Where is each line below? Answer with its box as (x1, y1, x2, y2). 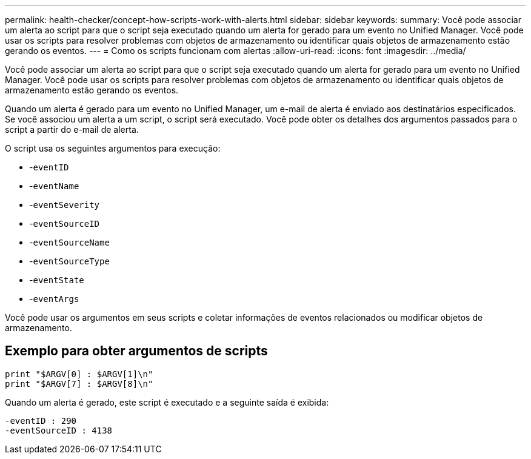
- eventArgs (29, 293, 79, 304)
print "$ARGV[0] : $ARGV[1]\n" (5, 369, 153, 379)
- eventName (29, 181, 79, 191)
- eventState (29, 275, 84, 285)
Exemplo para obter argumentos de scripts (5, 343, 268, 359)
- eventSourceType (29, 256, 110, 266)
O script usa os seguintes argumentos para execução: (5, 143, 221, 153)
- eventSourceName (29, 237, 110, 247)
